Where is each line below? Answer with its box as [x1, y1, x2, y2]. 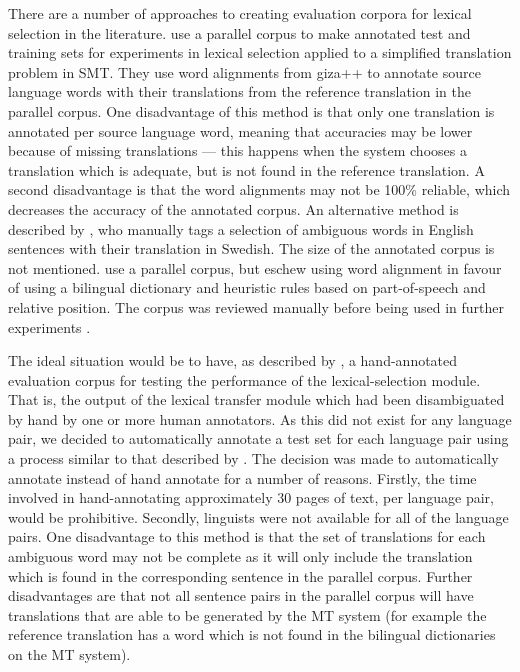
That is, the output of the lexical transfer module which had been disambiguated [8, 389, 505, 410]
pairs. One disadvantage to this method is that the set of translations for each [8, 526, 486, 547]
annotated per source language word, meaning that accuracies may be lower [8, 120, 473, 141]
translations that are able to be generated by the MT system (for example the [8, 604, 487, 625]
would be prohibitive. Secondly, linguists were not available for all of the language [8, 506, 509, 527]
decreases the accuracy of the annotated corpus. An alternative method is [8, 198, 459, 219]
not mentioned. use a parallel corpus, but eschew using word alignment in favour [8, 257, 502, 278]
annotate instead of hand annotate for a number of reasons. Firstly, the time [8, 467, 477, 488]
